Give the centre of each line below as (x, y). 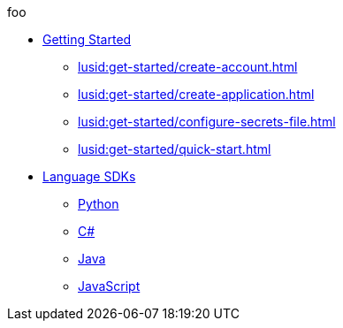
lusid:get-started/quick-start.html (175, 149)
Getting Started (87, 39)
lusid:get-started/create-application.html (196, 94)
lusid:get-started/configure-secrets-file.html (207, 122)
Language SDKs (89, 176)
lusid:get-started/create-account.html (188, 67)
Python (99, 204)
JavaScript (109, 286)
